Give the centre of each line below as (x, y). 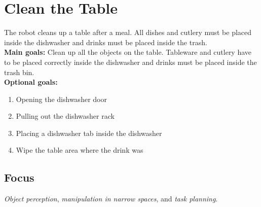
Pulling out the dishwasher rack (65, 116)
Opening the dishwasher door (61, 99)
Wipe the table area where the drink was (80, 150)
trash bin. (19, 72)
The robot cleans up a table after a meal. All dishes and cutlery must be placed (128, 32)
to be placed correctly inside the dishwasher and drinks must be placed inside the (130, 62)
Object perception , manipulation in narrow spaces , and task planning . (111, 199)
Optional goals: (31, 82)
